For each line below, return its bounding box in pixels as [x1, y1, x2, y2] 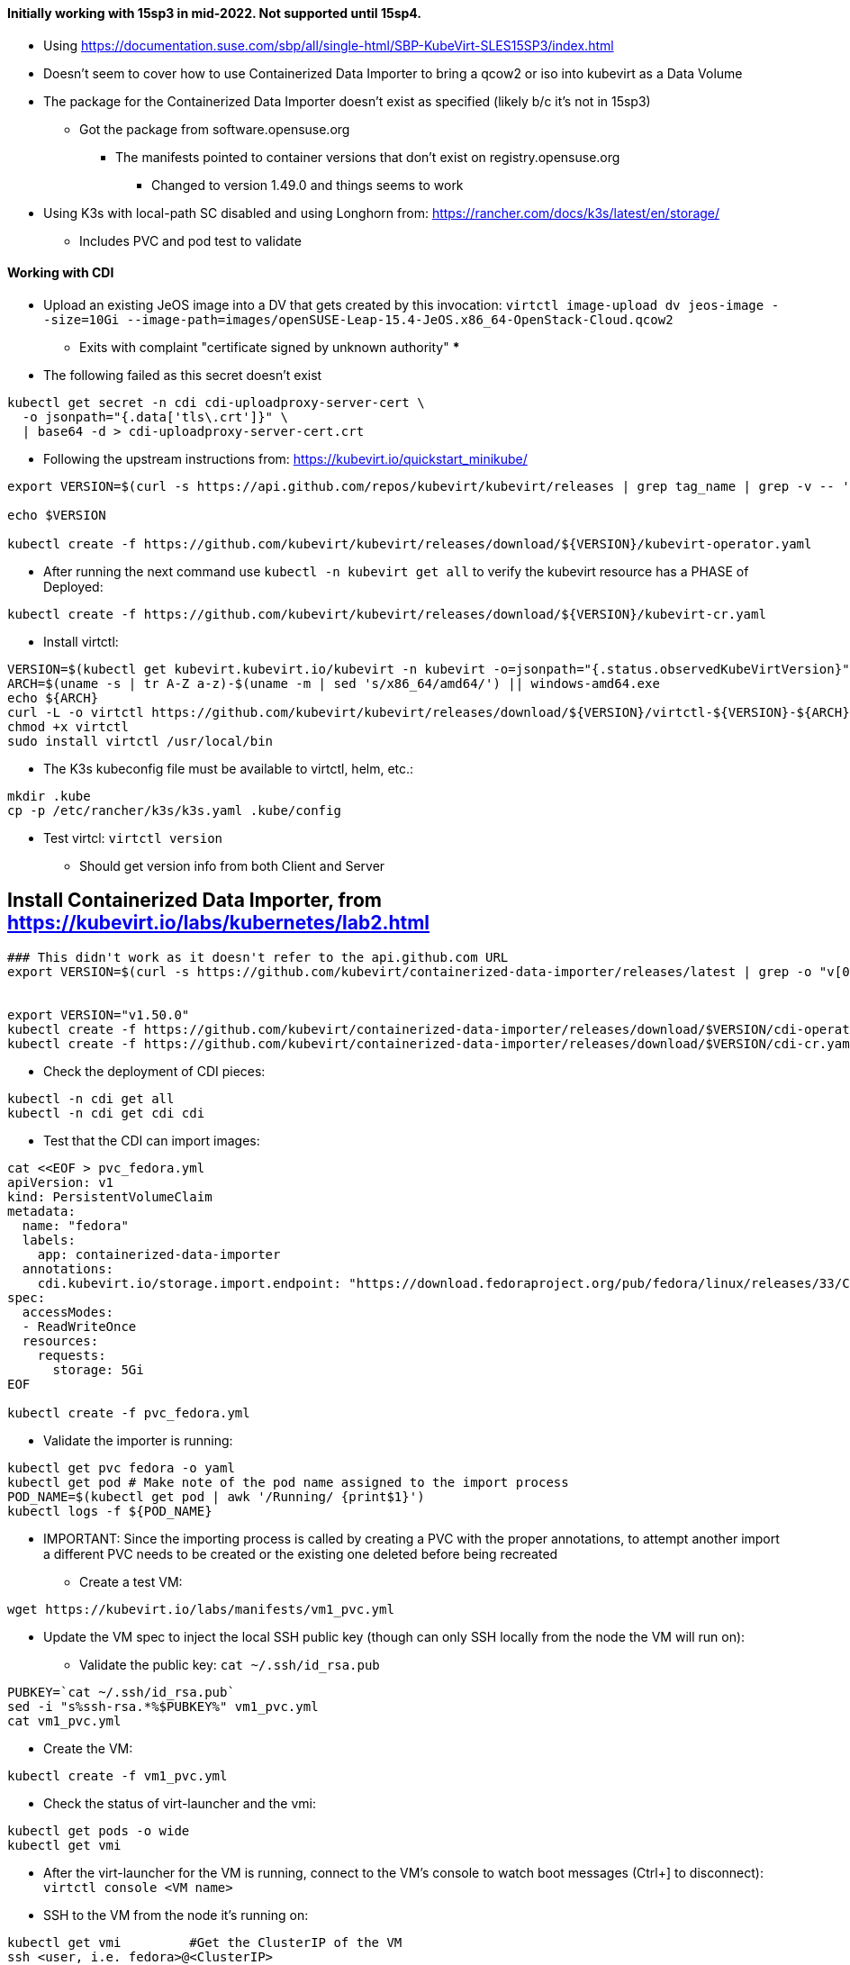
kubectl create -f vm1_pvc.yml [7, 1768, 228, 1783]
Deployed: [43, 578, 104, 594]
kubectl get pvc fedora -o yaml [7, 1460, 235, 1475]
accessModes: [22, 1304, 114, 1319]
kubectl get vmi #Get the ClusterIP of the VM [7, 1934, 402, 1950]
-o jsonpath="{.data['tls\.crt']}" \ [22, 409, 288, 424]
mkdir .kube [7, 788, 91, 803]
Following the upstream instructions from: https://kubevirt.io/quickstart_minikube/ [43, 450, 528, 466]
